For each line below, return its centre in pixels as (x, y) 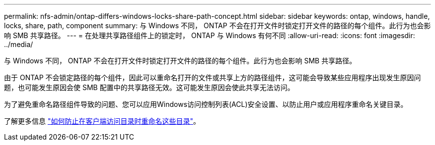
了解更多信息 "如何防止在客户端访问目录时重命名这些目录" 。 (102, 121)
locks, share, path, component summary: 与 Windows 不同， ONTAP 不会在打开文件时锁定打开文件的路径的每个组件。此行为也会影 (217, 25)
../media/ (19, 44)
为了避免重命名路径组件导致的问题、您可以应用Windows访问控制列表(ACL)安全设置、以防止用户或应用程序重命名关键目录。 (206, 104)
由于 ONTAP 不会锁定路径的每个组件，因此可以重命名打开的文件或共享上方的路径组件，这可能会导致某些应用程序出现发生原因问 (213, 77)
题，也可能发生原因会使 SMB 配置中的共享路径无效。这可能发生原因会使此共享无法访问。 (149, 87)
